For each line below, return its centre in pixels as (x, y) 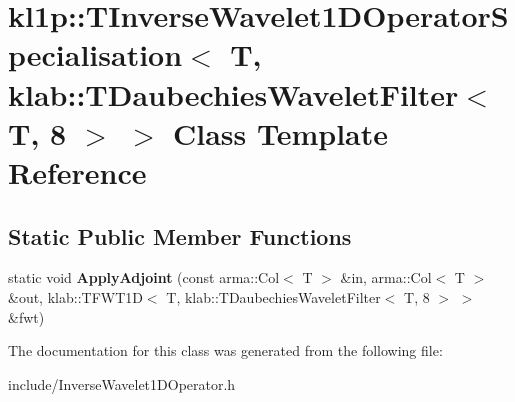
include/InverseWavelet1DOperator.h (122, 383)
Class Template (281, 132)
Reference (77, 171)
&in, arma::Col (386, 277)
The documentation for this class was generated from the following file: (225, 350)
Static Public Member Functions (180, 235)
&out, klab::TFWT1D (75, 296)
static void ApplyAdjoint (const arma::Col (144, 277)
